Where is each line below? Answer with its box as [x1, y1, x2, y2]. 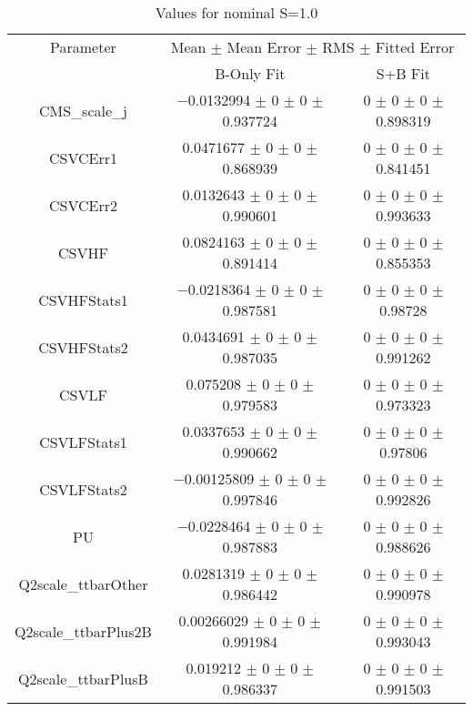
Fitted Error [375, 36, 455, 57]
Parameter [50, 36, 116, 57]
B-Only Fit [215, 63, 286, 84]
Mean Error [226, 36, 302, 57]
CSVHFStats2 [38, 336, 128, 358]
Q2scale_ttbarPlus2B [15, 620, 152, 642]
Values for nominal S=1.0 [155, 2, 318, 23]
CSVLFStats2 [39, 478, 127, 500]
